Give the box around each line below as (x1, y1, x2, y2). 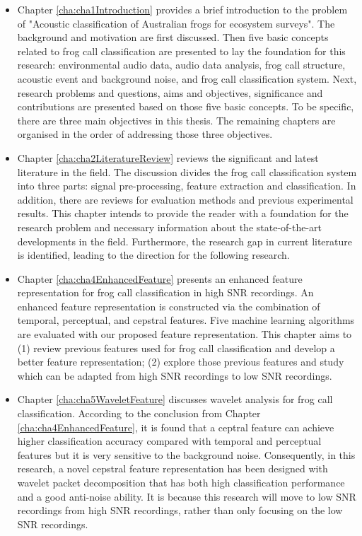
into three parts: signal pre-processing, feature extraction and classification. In (17, 178, 356, 193)
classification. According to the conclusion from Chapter (17, 406, 261, 421)
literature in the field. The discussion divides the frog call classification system (17, 164, 357, 179)
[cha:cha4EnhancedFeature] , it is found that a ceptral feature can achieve (17, 419, 334, 434)
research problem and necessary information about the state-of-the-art (17, 219, 322, 234)
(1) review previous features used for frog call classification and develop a (17, 340, 335, 355)
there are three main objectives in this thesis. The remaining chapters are (17, 112, 336, 127)
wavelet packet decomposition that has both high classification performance (17, 475, 345, 489)
